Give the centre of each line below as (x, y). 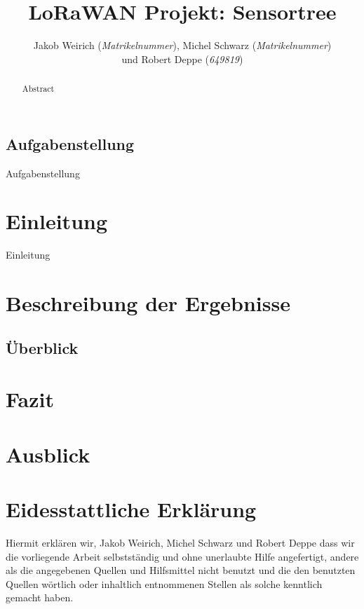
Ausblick (48, 454)
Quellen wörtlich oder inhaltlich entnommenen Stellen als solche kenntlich (164, 583)
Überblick (42, 347)
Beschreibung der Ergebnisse (148, 303)
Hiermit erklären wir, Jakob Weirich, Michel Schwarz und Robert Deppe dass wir (180, 542)
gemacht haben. (40, 597)
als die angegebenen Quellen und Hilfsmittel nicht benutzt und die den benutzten (181, 570)
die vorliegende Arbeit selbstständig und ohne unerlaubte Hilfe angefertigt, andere (182, 556)
